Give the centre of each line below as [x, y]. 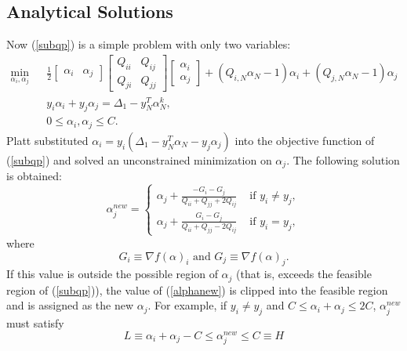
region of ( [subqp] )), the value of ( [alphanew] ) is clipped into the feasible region [197, 289]
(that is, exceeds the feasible [304, 274]
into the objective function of [305, 140]
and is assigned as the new [70, 305]
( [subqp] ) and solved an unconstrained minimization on [139, 159]
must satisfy [35, 323]
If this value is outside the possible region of [112, 274]
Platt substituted [47, 140]
